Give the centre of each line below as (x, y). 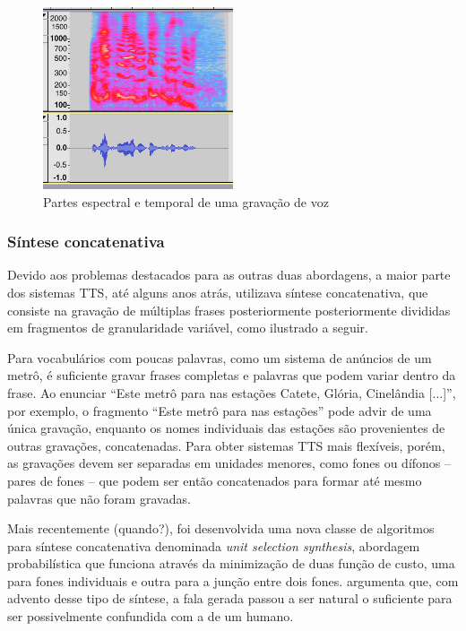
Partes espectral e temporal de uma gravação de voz (186, 201)
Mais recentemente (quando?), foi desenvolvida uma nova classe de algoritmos (221, 528)
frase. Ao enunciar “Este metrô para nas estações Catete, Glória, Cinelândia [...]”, (232, 392)
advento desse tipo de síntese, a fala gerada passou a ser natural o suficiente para (230, 598)
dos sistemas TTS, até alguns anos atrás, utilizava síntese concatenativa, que (218, 292)
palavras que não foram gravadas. (99, 498)
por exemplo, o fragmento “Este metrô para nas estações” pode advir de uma (220, 410)
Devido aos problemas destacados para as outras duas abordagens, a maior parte (229, 275)
